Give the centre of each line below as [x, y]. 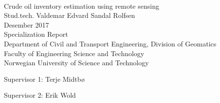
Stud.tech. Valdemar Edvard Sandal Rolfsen [70, 15]
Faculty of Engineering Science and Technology [74, 53]
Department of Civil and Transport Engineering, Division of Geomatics [110, 43]
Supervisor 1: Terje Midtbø [44, 79]
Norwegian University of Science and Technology [76, 63]
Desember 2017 [27, 24]
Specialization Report [36, 34]
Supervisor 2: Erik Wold [40, 95]
